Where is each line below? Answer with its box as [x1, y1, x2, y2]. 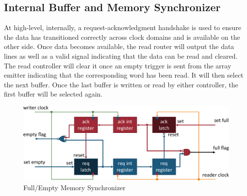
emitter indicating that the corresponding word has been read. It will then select [4, 70, 244, 80]
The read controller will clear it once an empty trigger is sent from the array [4, 60, 231, 70]
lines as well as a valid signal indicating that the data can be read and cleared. [4, 50, 238, 61]
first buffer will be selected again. [4, 89, 103, 99]
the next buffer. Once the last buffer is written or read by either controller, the [4, 79, 238, 89]
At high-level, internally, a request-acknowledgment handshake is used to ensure [4, 22, 241, 33]
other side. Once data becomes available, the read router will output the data [4, 41, 234, 51]
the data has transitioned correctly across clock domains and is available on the [4, 32, 240, 42]
